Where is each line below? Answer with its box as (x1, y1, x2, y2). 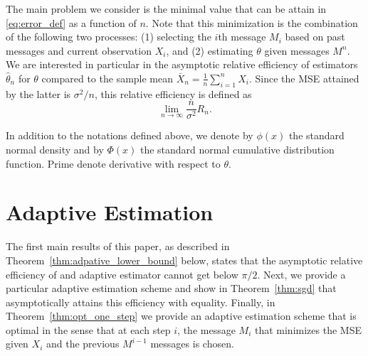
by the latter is (6, 86, 71, 101)
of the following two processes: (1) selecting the (6, 29, 211, 44)
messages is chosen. (150, 336, 234, 351)
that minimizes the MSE (254, 322, 362, 337)
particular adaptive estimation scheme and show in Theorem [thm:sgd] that (6, 281, 337, 296)
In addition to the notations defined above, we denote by (6, 128, 253, 143)
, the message (177, 322, 236, 337)
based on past (285, 29, 345, 44)
